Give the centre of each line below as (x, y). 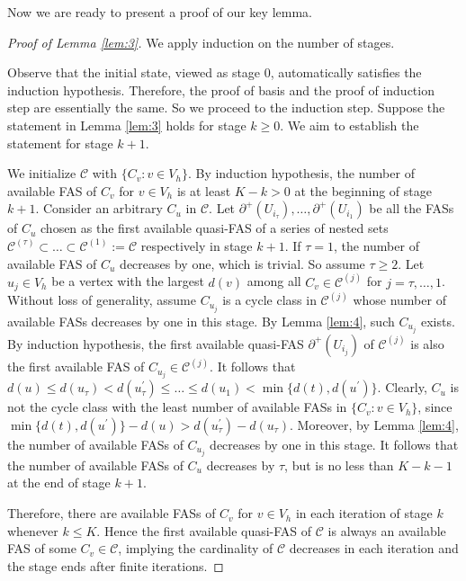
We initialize (42, 173)
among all (274, 281)
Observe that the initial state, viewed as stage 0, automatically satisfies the (215, 72)
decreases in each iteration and (374, 548)
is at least (204, 190)
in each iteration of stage (364, 513)
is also (427, 343)
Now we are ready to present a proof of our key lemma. (160, 12)
